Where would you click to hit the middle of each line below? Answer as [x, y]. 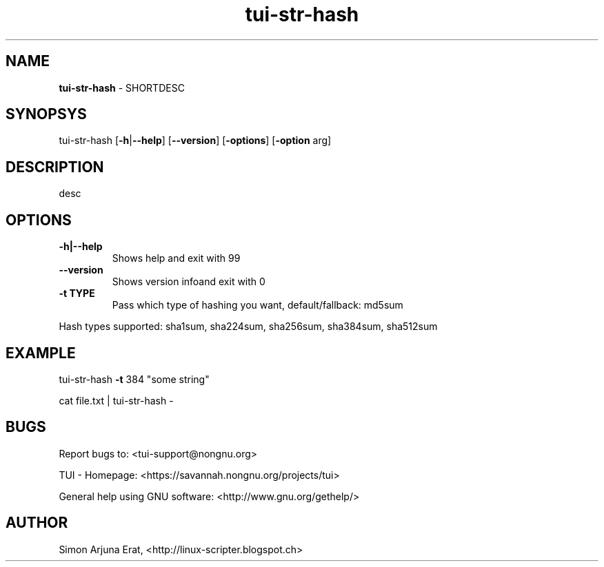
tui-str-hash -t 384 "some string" [134, 379]
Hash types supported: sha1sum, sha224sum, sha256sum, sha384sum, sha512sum [248, 327]
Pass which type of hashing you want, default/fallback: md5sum [258, 305]
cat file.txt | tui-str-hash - [116, 400]
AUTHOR [37, 523]
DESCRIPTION [55, 167]
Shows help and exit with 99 [176, 258]
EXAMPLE [41, 353]
